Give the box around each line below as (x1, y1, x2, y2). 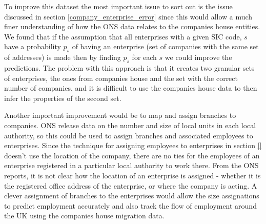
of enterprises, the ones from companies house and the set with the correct (4, 72, 238, 83)
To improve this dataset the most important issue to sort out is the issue (4, 1, 233, 11)
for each (132, 52, 157, 63)
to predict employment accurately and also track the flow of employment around (4, 200, 257, 211)
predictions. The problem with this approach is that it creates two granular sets (4, 62, 255, 73)
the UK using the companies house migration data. (4, 210, 165, 221)
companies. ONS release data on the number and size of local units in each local (4, 119, 256, 130)
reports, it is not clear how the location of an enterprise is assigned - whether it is (4, 170, 261, 180)
